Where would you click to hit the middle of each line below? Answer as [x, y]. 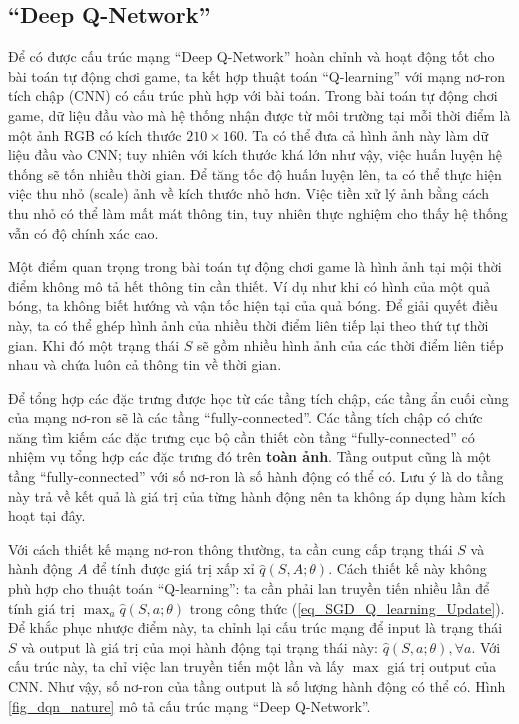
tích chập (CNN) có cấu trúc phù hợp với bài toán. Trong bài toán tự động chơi [253, 95]
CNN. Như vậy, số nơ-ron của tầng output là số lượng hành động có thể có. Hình [257, 686]
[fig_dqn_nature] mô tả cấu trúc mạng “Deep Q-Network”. [189, 705]
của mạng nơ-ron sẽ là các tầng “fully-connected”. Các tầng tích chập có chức [245, 417]
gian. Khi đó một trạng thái [94, 344]
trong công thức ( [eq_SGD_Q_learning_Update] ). [347, 607]
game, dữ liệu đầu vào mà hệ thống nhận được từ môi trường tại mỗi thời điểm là [259, 114]
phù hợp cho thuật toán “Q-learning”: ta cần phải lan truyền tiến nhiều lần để [249, 588]
